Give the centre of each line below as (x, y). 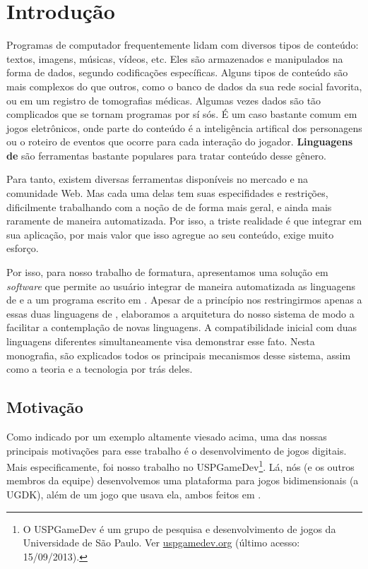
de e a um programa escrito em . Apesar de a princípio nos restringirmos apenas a (184, 300)
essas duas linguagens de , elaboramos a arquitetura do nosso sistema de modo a (180, 313)
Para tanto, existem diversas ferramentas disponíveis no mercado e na (158, 179)
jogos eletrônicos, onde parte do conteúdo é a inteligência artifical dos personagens (184, 127)
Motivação (45, 407)
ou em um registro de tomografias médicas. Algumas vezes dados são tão (164, 100)
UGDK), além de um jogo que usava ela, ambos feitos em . (134, 495)
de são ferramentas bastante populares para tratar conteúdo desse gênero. (166, 155)
